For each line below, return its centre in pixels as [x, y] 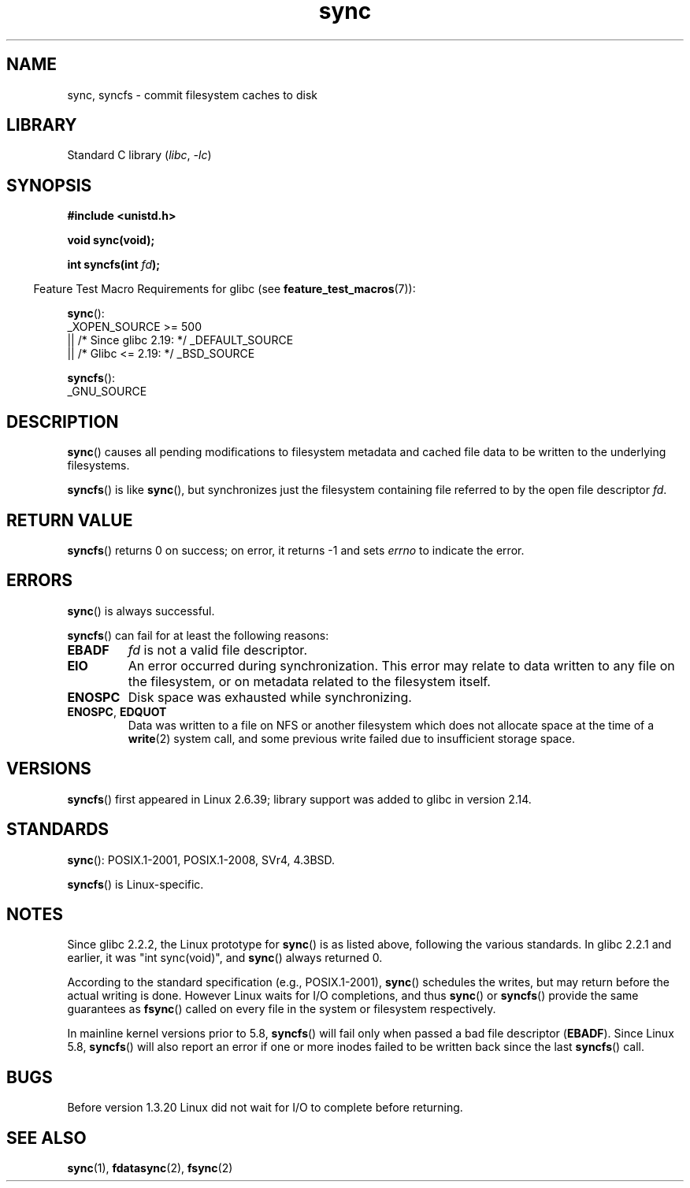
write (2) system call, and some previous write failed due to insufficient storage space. [351, 738]
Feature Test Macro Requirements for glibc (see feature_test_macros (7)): [224, 289]
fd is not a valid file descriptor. [217, 650]
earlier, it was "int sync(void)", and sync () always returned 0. [225, 958]
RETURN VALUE [70, 520]
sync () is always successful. [141, 611]
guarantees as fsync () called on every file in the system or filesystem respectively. [282, 1009]
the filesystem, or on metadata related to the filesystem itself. [309, 681]
